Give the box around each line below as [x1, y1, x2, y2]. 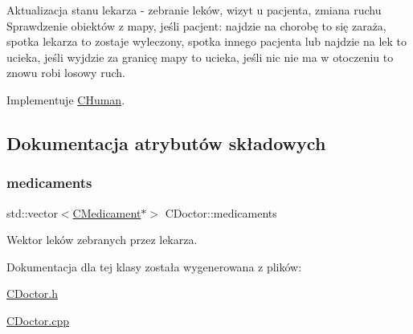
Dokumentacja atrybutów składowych [6, 130, 326, 155]
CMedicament [72, 204, 141, 221]
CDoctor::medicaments [165, 204, 277, 221]
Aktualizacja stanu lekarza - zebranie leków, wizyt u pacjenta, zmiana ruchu [6, 2, 382, 18]
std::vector [6, 204, 58, 221]
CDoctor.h [6, 285, 59, 302]
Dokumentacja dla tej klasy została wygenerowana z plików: [6, 258, 302, 275]
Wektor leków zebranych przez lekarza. [6, 231, 198, 248]
